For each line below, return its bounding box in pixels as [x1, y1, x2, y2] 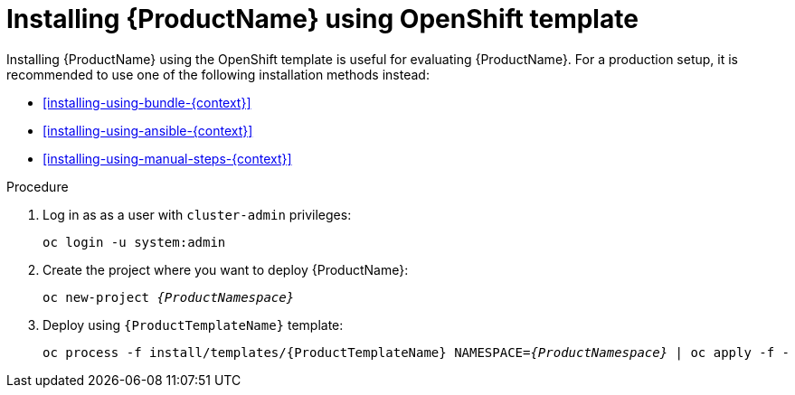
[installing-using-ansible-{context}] [43, 122, 253, 138]
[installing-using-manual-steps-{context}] [43, 150, 292, 166]
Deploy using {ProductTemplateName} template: [43, 316, 344, 333]
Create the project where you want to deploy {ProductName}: [43, 261, 409, 277]
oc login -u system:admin [43, 234, 226, 249]
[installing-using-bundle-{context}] [43, 94, 251, 110]
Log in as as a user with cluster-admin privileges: [43, 206, 352, 222]
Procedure [6, 178, 69, 194]
